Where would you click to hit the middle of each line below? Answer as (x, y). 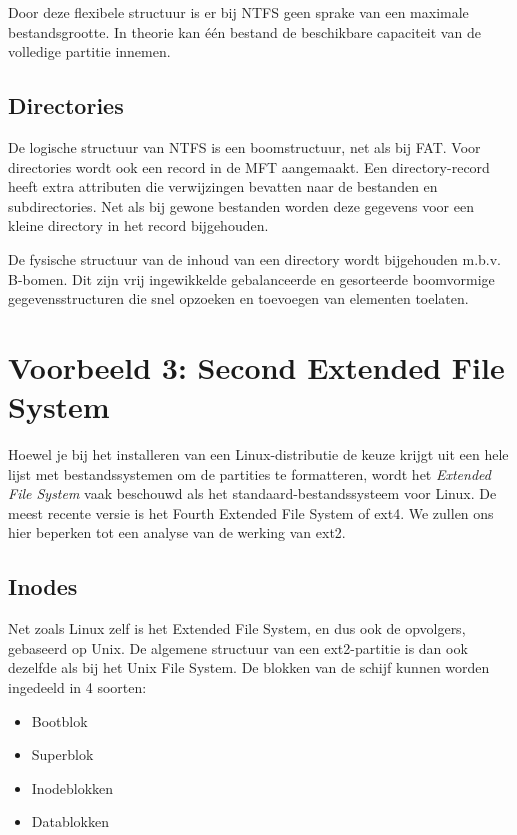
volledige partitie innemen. (89, 51)
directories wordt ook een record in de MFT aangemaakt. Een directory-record (249, 166)
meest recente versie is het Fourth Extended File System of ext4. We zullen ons (251, 512)
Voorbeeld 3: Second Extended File (256, 366)
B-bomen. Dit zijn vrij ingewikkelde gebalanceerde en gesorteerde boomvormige (251, 278)
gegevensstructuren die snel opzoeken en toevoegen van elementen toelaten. (238, 298)
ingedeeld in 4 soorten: (77, 687)
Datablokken (70, 821)
